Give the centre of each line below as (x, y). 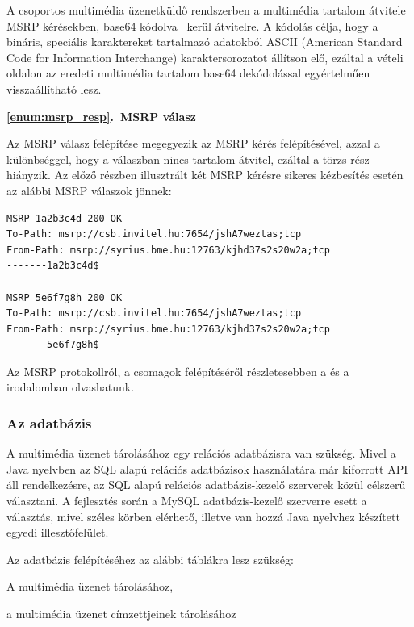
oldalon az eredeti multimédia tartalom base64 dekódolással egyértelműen (188, 73)
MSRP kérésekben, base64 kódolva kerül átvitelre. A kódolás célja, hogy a (192, 25)
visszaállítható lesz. (54, 88)
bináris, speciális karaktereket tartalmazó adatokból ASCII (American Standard (205, 42)
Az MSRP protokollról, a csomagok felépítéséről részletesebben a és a (178, 371)
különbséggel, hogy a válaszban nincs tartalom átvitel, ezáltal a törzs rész (188, 159)
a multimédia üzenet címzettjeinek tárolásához (121, 614)
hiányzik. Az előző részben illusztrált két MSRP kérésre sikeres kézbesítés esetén (205, 175)
